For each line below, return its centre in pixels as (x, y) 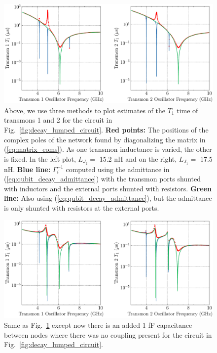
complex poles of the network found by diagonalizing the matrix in (105, 139)
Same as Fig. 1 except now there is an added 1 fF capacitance (98, 325)
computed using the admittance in (118, 169)
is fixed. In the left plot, (40, 158)
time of (187, 110)
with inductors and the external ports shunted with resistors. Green (108, 188)
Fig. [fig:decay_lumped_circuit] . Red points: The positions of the (106, 130)
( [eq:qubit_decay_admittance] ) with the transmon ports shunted (102, 179)
